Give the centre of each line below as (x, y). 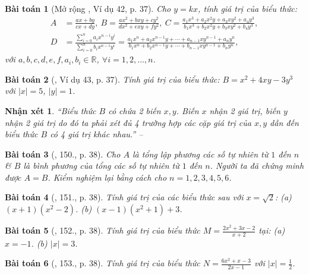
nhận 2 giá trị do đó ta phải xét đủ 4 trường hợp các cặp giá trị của (128, 122)
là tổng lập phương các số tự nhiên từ (200, 154)
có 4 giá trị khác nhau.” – (97, 134)
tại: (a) (272, 230)
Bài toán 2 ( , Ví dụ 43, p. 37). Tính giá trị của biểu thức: (112, 79)
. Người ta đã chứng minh (257, 166)
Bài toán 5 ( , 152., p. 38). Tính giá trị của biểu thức (103, 230)
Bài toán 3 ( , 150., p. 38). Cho (63, 154)
